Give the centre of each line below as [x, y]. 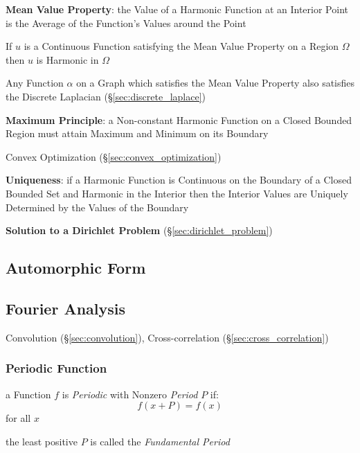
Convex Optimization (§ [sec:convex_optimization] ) [114, 156]
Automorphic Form [76, 268]
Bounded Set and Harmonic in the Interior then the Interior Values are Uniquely [177, 193]
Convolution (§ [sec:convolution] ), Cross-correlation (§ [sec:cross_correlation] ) [167, 337]
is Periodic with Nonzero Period [130, 394]
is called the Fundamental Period [160, 441]
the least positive [42, 441]
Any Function [35, 83]
